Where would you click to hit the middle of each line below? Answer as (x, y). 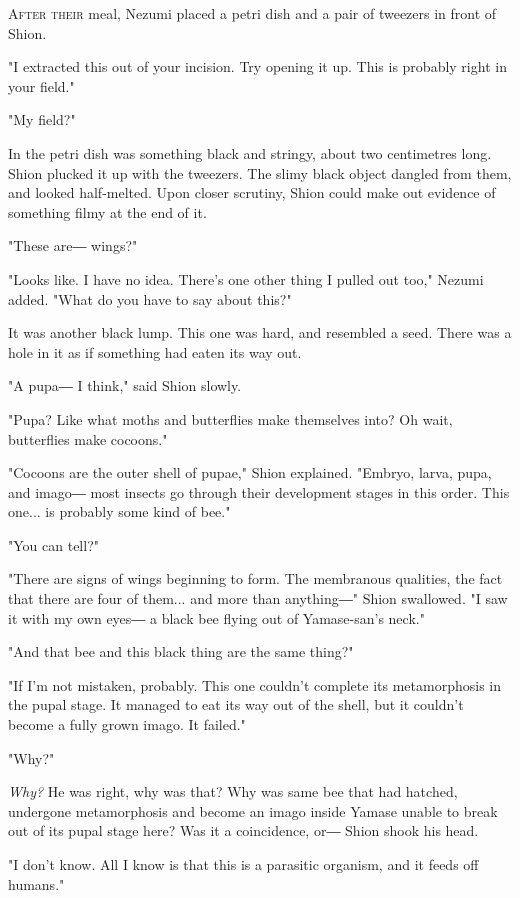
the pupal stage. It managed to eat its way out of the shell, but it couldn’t (236, 704)
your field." (41, 85)
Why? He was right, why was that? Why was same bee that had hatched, (233, 791)
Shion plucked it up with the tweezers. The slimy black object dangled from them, (260, 172)
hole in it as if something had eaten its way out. (155, 351)
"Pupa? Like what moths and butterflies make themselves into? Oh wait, (230, 418)
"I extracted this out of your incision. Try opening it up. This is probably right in (257, 66)
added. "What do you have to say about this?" (150, 298)
